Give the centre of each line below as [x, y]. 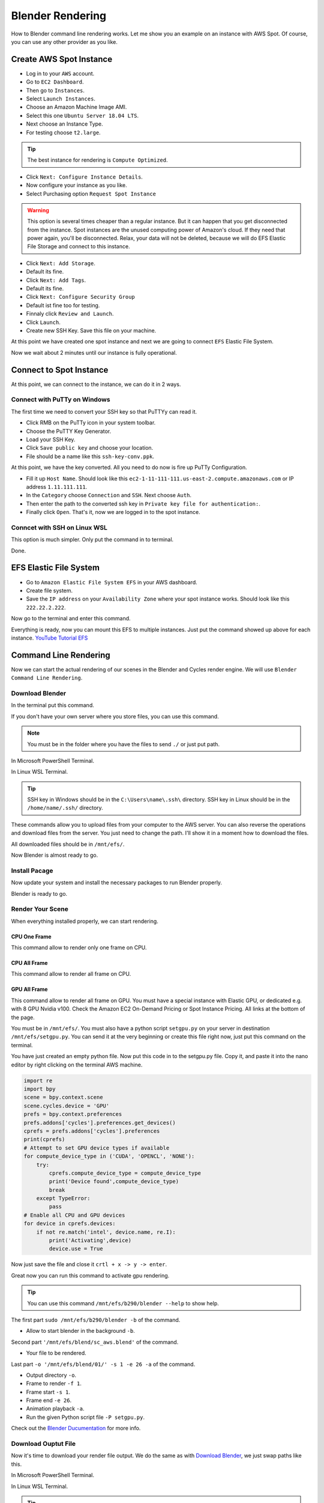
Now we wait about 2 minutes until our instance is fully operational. [94, 352]
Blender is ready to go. [39, 893]
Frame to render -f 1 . [54, 1383]
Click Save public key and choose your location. [90, 448]
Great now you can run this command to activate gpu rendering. [90, 1275]
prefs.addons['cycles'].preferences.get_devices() [100, 1122]
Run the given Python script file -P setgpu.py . [85, 1417]
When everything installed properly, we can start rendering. [85, 921]
